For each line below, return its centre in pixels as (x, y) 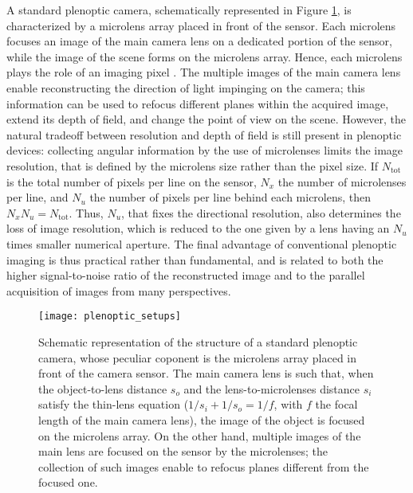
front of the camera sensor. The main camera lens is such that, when (206, 373)
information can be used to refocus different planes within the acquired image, (198, 103)
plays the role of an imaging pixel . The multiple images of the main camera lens (204, 72)
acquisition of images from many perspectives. (119, 290)
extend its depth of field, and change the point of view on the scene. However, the (206, 119)
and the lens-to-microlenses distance (272, 388)
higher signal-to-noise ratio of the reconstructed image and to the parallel (186, 275)
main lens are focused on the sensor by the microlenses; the (183, 451)
